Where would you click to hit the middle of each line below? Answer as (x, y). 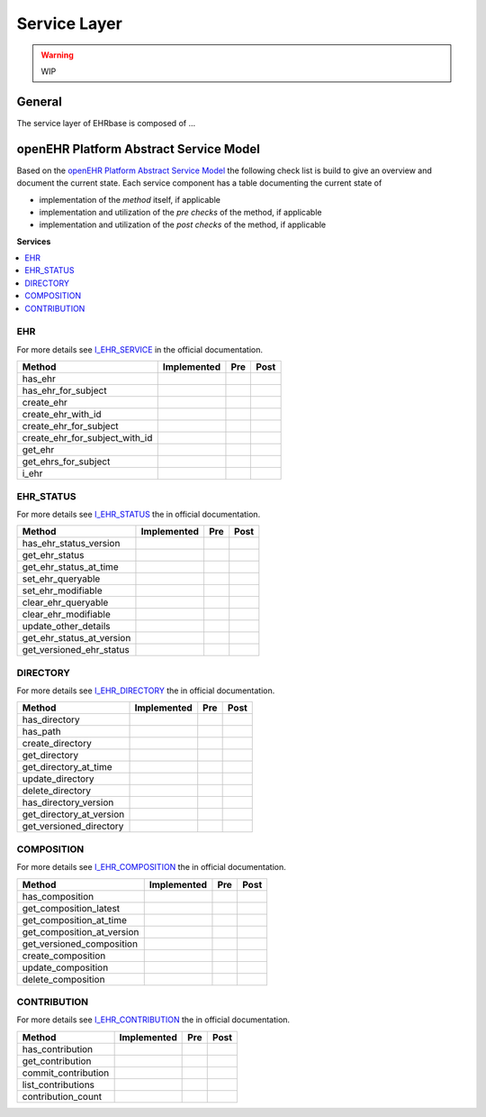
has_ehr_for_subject (64, 390)
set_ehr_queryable (61, 579)
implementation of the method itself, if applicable (130, 199)
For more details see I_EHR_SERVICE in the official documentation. (139, 349)
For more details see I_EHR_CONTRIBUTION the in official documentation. (153, 1020)
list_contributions (58, 1085)
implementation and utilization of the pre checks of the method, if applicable (180, 212)
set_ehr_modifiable (62, 591)
